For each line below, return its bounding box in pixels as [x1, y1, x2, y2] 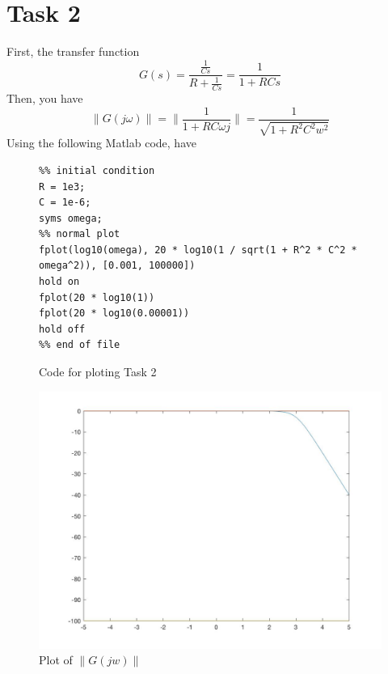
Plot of [39, 651, 73, 668]
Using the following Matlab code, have [6, 134, 196, 151]
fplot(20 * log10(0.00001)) [39, 307, 190, 320]
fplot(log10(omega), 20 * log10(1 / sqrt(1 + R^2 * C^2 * [39, 244, 357, 256]
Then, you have [6, 90, 83, 107]
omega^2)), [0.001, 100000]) [39, 260, 196, 272]
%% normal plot [39, 228, 120, 240]
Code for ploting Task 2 [39, 363, 157, 380]
